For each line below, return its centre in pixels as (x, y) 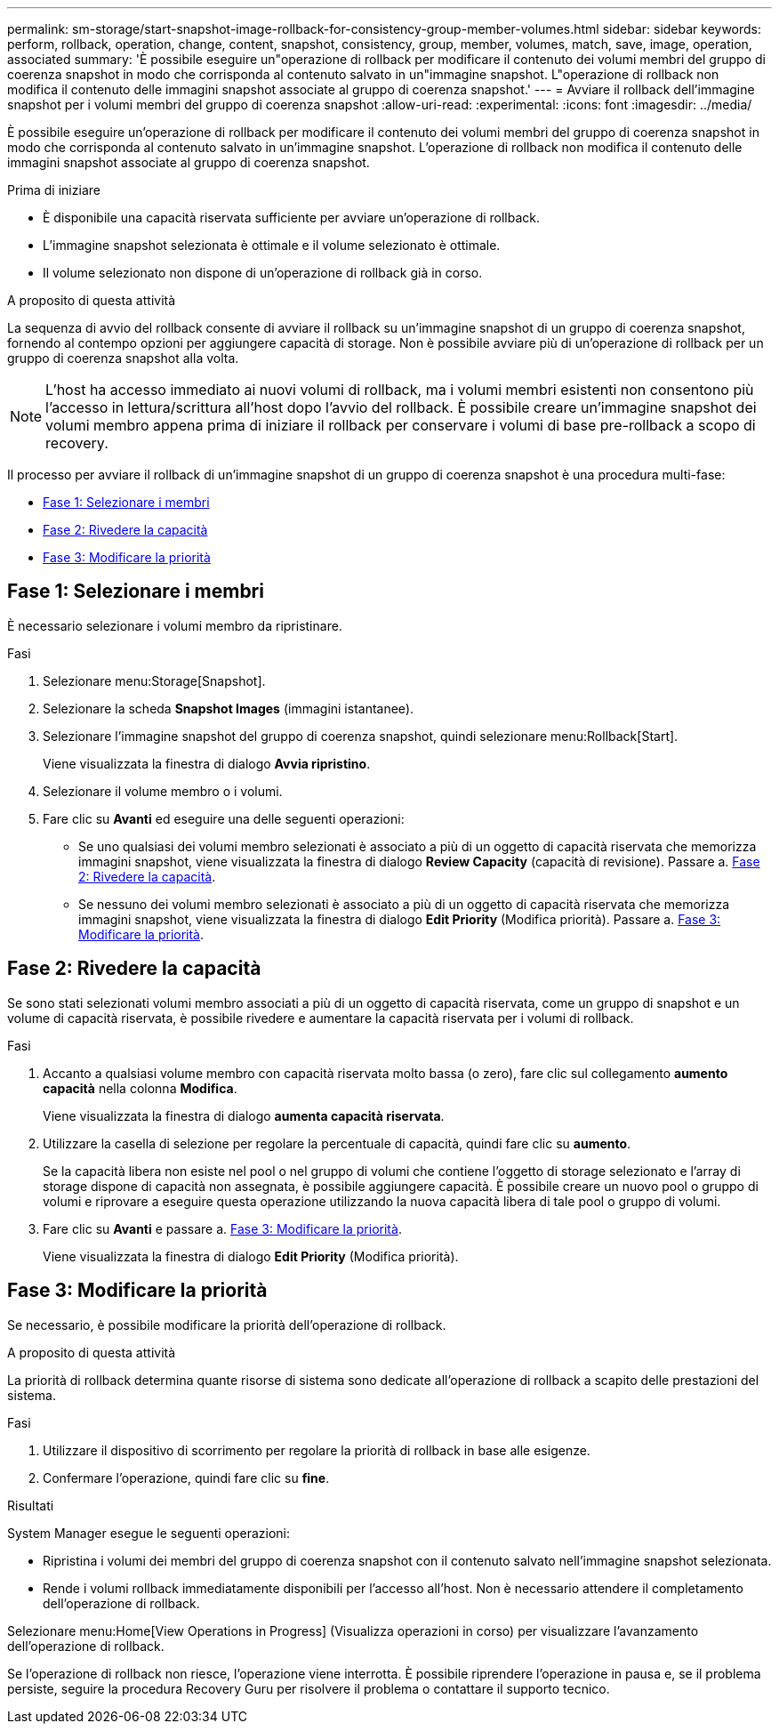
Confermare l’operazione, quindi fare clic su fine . (186, 1477)
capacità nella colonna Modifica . (140, 1088)
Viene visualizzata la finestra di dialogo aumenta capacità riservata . (244, 1115)
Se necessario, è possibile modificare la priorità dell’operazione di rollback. (227, 1324)
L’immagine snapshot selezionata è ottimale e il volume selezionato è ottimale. (272, 245)
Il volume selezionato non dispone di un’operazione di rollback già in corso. (263, 273)
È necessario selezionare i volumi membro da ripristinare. (175, 625)
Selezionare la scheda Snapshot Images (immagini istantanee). (229, 708)
